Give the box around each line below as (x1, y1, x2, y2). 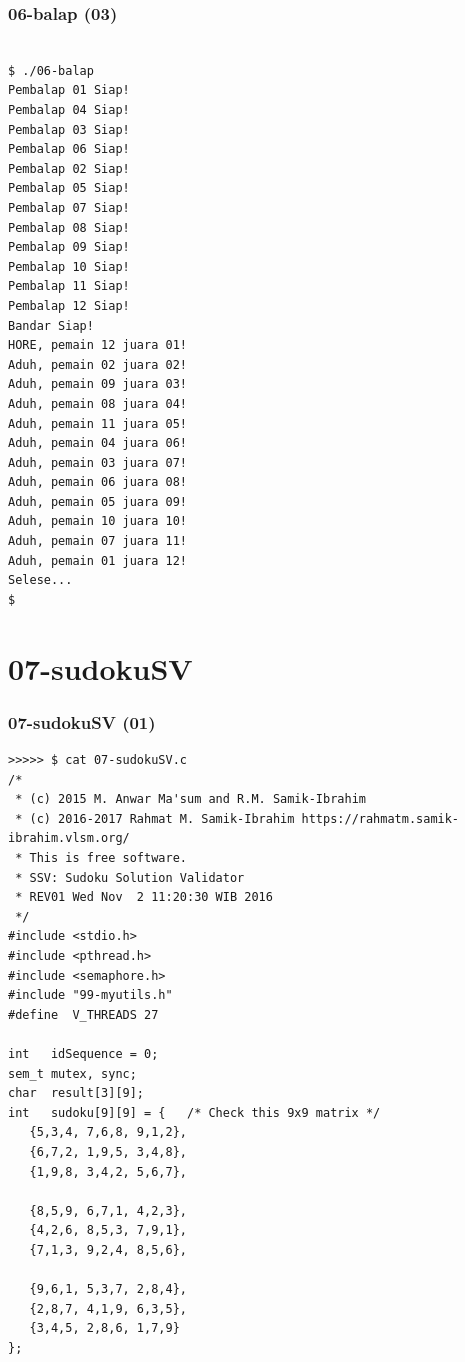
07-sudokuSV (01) (8, 709, 156, 734)
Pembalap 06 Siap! (8, 142, 130, 157)
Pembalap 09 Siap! (8, 240, 130, 255)
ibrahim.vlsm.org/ (8, 831, 130, 846)
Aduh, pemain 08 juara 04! (8, 396, 187, 411)
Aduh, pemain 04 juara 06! (8, 436, 187, 451)
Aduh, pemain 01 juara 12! (8, 553, 187, 568)
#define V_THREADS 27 (8, 1007, 159, 1022)
